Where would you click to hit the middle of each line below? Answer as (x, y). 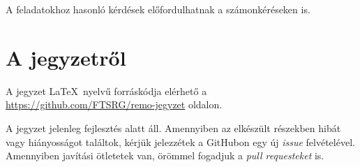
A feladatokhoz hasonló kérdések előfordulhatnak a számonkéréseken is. (158, 9)
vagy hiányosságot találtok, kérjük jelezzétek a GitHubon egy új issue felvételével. (180, 141)
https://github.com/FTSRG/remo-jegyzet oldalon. (114, 104)
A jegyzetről (66, 57)
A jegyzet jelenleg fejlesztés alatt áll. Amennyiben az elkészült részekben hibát (173, 128)
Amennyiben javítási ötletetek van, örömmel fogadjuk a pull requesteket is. (165, 155)
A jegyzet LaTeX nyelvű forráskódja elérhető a (106, 90)
